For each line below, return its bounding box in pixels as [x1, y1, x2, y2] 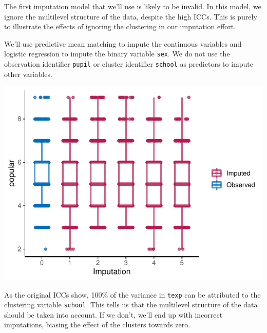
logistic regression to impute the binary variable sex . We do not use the [4, 48, 230, 59]
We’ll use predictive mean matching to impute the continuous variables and [4, 38, 242, 49]
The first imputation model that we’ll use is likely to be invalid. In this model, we [4, 1, 261, 11]
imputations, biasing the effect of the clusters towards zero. [4, 319, 190, 330]
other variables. [4, 68, 52, 79]
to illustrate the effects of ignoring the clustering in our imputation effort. [4, 21, 236, 32]
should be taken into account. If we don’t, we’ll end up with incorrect [4, 309, 223, 320]
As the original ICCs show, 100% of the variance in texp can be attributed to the [4, 289, 261, 300]
